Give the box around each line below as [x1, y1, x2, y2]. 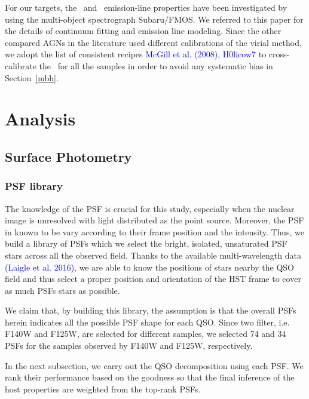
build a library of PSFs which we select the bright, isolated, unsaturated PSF [5, 237, 287, 250]
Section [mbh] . [5, 71, 59, 84]
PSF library [5, 179, 63, 194]
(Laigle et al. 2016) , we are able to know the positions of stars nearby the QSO [5, 260, 294, 273]
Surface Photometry [5, 147, 132, 165]
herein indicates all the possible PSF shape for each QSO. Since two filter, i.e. [5, 315, 290, 328]
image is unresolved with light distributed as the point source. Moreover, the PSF [5, 214, 304, 226]
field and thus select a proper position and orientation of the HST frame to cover [5, 272, 301, 285]
